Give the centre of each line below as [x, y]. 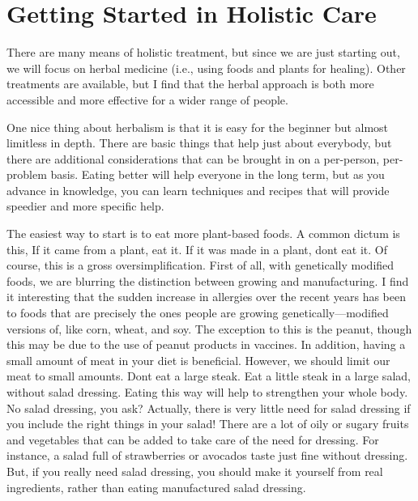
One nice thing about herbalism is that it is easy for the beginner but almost [198, 127]
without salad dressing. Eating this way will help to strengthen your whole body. [207, 392]
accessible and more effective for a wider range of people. [147, 99]
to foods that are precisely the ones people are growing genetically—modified [198, 313]
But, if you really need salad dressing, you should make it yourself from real [195, 471]
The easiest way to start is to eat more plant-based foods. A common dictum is [203, 234]
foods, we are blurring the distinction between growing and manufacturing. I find [208, 280]
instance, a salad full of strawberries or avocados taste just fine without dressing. [207, 455]
